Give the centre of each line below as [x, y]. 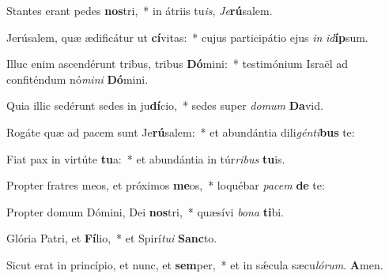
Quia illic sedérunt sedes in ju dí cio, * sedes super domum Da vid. [165, 105]
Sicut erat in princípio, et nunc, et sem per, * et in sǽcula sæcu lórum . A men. [195, 264]
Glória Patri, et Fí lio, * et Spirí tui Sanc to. [112, 238]
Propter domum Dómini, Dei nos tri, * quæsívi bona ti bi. [145, 211]
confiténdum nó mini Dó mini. [77, 79]
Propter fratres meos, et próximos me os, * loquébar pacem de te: [166, 185]
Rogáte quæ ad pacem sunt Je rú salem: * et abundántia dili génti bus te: [181, 131]
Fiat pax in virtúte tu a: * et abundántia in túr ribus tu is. [146, 158]
